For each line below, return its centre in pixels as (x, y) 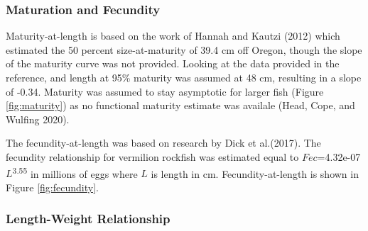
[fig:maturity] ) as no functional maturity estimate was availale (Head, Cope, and (180, 105)
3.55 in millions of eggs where (75, 172)
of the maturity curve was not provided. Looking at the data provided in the (173, 63)
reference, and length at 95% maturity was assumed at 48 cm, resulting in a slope (184, 77)
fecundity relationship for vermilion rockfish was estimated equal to (152, 156)
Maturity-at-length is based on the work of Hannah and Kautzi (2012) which (173, 36)
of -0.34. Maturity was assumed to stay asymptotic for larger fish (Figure (165, 91)
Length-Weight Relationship (88, 219)
